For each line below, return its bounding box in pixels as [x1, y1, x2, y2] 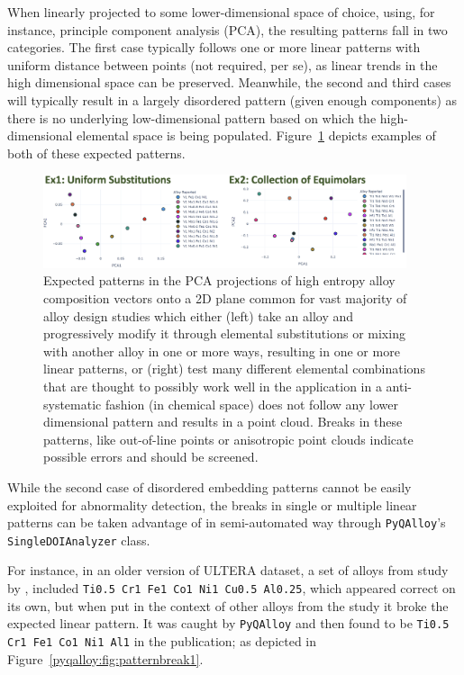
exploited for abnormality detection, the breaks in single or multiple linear [7, 495, 417, 514]
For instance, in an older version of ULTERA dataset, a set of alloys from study [7, 561, 449, 580]
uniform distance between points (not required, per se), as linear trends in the [7, 55, 438, 74]
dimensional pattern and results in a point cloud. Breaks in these [43, 412, 403, 431]
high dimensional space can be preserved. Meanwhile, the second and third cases [7, 73, 451, 92]
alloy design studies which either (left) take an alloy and [43, 306, 354, 325]
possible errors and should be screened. [43, 447, 259, 466]
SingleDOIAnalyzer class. [7, 530, 150, 549]
